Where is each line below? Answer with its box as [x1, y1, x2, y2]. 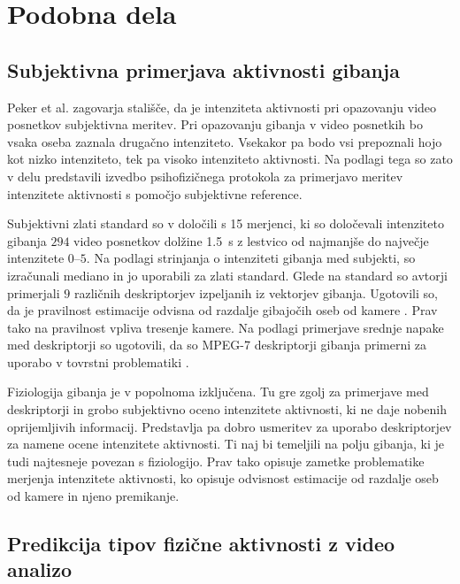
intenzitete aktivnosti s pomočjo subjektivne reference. [7, 184, 303, 203]
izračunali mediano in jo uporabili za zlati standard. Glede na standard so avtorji [7, 265, 448, 284]
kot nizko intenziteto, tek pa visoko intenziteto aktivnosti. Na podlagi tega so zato [7, 150, 453, 168]
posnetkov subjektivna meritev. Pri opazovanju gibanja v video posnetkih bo [7, 115, 423, 134]
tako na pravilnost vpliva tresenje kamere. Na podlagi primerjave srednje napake [7, 318, 444, 336]
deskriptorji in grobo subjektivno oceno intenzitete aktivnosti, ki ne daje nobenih [7, 400, 448, 419]
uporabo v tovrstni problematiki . [7, 352, 189, 371]
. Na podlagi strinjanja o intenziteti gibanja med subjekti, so [86, 249, 416, 267]
